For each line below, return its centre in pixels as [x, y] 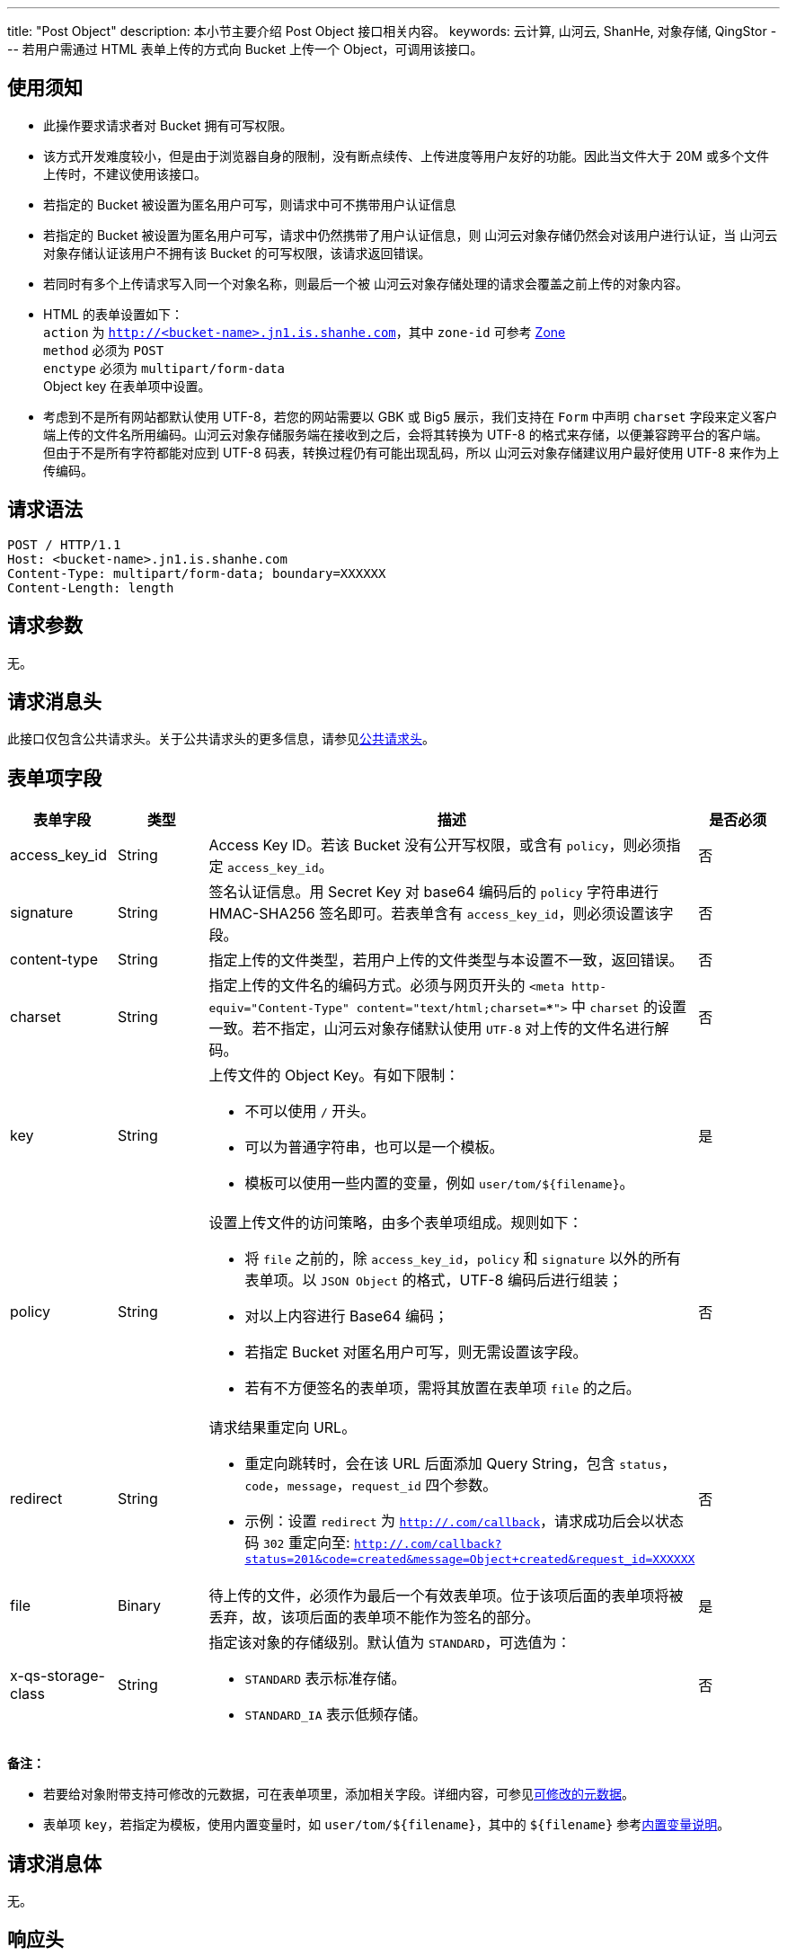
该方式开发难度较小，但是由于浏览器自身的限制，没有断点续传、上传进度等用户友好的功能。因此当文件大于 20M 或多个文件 [406, 156]
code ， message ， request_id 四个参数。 [371, 1485]
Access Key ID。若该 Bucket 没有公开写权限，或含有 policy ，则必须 [438, 845]
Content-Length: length [91, 587]
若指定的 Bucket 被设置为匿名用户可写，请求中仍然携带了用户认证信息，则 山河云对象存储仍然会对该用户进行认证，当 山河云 [411, 235]
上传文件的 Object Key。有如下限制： [334, 1076]
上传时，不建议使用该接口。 [125, 173]
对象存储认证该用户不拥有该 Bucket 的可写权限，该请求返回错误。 [237, 253]
